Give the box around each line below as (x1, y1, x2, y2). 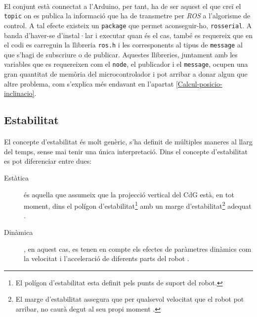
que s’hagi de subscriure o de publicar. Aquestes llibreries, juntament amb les (4, 49, 238, 59)
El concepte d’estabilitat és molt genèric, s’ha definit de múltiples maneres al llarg (4, 136, 253, 147)
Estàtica (4, 172, 29, 182)
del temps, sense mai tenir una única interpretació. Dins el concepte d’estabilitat (4, 146, 248, 156)
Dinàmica (4, 226, 33, 237)
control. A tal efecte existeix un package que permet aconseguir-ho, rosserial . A (4, 20, 252, 30)
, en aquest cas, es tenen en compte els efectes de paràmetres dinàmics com (24, 243, 252, 254)
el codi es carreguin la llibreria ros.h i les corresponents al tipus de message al (4, 40, 243, 50)
